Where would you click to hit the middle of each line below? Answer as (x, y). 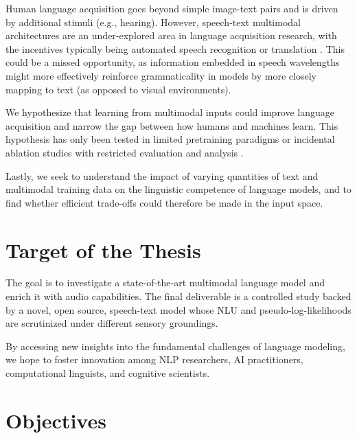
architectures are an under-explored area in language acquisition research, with (171, 35)
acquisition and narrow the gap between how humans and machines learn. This (172, 125)
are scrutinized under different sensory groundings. (112, 323)
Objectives (56, 420)
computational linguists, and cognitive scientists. (108, 373)
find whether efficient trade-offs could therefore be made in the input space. (164, 202)
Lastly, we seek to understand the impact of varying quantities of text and (162, 175)
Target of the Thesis (103, 250)
